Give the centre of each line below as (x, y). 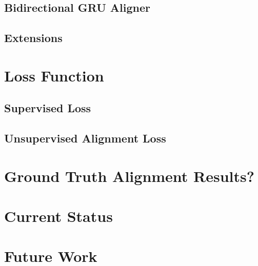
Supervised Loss (48, 108)
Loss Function (54, 75)
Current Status (58, 216)
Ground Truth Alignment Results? (129, 176)
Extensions (33, 38)
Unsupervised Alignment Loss (85, 138)
